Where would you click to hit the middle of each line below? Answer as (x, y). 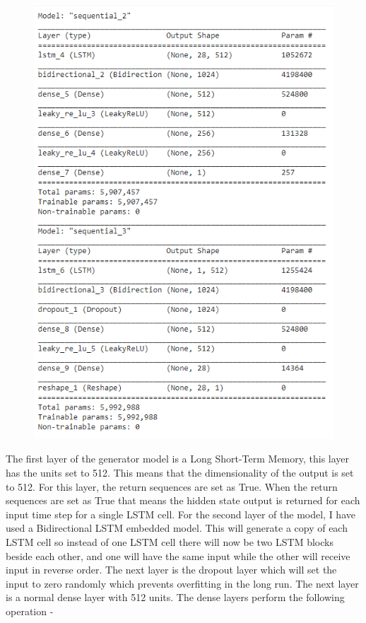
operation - (30, 611)
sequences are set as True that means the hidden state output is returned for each (183, 500)
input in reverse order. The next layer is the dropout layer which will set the (171, 570)
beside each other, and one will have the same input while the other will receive (178, 555)
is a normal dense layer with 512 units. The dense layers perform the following (175, 597)
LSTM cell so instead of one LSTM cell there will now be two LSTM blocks (170, 541)
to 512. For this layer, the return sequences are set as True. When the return (172, 486)
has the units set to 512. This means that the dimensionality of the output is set (180, 472)
